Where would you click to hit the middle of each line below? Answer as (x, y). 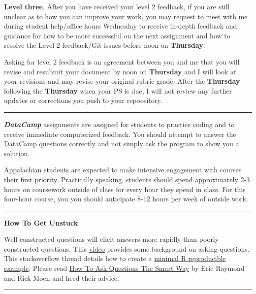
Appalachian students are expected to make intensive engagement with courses (123, 170)
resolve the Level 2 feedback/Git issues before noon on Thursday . (105, 45)
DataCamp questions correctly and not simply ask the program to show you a (122, 144)
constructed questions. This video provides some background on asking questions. (127, 248)
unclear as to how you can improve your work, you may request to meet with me (126, 16)
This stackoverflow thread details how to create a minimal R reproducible (115, 258)
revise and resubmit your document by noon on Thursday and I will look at (120, 71)
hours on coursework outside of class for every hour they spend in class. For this (125, 189)
